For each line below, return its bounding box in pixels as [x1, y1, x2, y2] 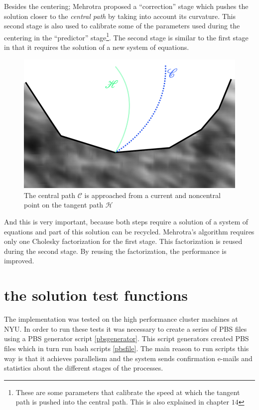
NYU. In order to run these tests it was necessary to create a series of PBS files [4, 323, 247, 334]
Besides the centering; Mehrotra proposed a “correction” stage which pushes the [4, 1, 249, 11]
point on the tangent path [24, 200, 104, 210]
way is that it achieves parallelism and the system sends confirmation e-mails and [4, 353, 253, 363]
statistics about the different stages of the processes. [4, 363, 163, 373]
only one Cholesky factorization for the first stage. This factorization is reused [4, 236, 243, 246]
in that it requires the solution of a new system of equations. [4, 42, 189, 52]
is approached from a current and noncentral [84, 190, 221, 200]
